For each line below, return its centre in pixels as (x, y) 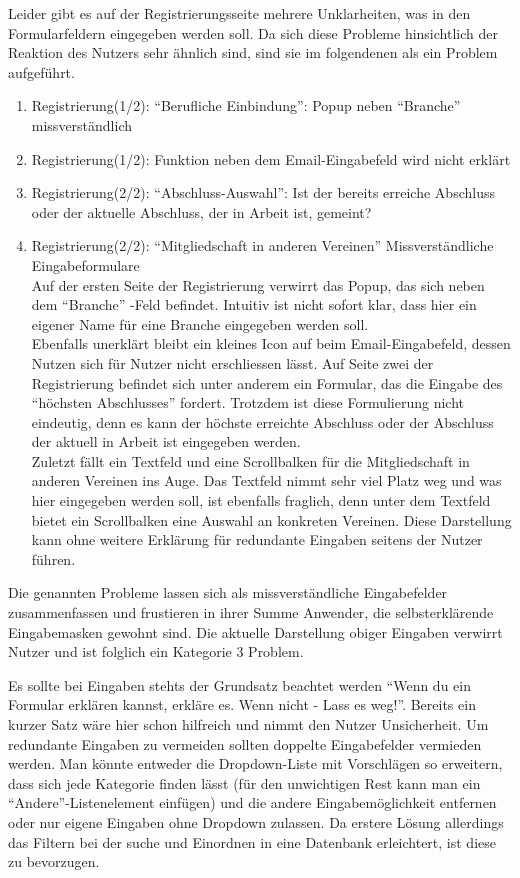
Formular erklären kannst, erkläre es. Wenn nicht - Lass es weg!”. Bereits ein (242, 704)
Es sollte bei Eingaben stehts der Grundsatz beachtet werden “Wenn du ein (239, 684)
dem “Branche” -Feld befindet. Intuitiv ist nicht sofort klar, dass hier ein (254, 304)
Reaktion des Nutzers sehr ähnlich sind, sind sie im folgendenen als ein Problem (253, 52)
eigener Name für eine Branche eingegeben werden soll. (200, 323)
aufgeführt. (41, 71)
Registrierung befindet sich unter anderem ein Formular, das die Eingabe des (267, 382)
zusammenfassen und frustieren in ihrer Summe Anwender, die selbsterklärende (251, 612)
